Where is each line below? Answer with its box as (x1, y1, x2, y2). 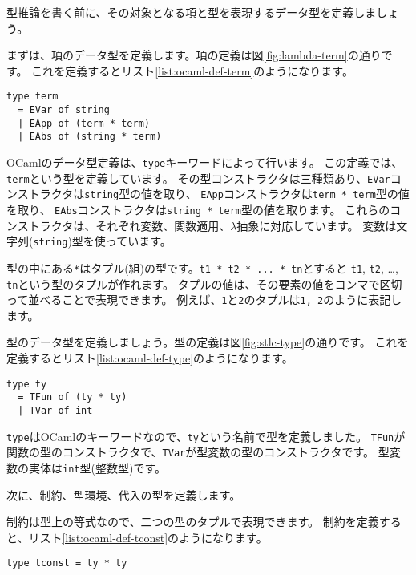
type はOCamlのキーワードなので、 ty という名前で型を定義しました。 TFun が (6, 427, 406, 444)
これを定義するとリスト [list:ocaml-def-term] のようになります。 (31, 62, 353, 79)
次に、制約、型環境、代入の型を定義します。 (6, 486, 241, 503)
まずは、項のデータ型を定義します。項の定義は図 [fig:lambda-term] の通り (6, 47, 382, 63)
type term (6, 91, 59, 103)
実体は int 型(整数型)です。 (28, 459, 166, 476)
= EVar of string (18, 104, 110, 116)
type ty (6, 378, 47, 390)
